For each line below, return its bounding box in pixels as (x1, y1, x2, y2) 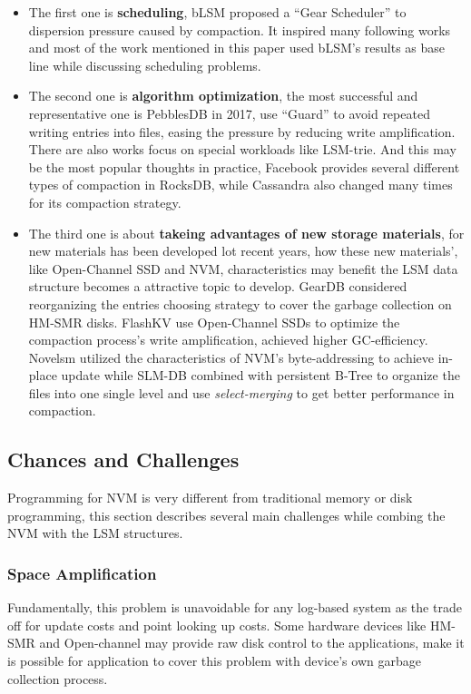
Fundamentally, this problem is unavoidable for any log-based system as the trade (7, 598, 462, 617)
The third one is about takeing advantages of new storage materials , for (28, 223, 465, 242)
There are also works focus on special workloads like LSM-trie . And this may (28, 140, 456, 159)
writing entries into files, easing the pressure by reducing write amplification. (28, 122, 456, 141)
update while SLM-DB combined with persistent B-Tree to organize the (61, 366, 460, 385)
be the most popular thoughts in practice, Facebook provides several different (28, 157, 460, 176)
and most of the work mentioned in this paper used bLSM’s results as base (28, 38, 446, 57)
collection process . (7, 669, 108, 688)
